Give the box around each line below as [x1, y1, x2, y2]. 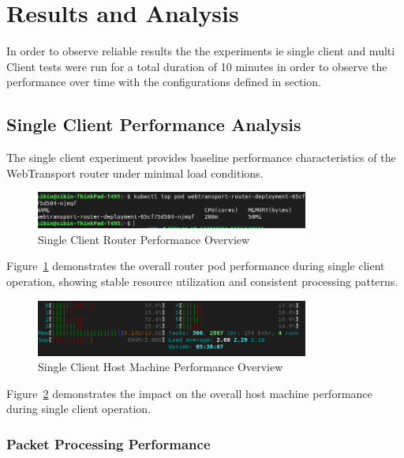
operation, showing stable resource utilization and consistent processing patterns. [6, 273, 398, 290]
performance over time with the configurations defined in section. [6, 73, 321, 90]
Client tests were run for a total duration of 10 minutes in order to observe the [6, 58, 387, 74]
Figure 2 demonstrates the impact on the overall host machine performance [6, 385, 372, 401]
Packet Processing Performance [6, 434, 211, 453]
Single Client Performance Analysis [6, 112, 301, 137]
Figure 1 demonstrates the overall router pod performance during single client [6, 257, 385, 274]
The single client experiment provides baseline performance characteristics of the [6, 149, 396, 166]
